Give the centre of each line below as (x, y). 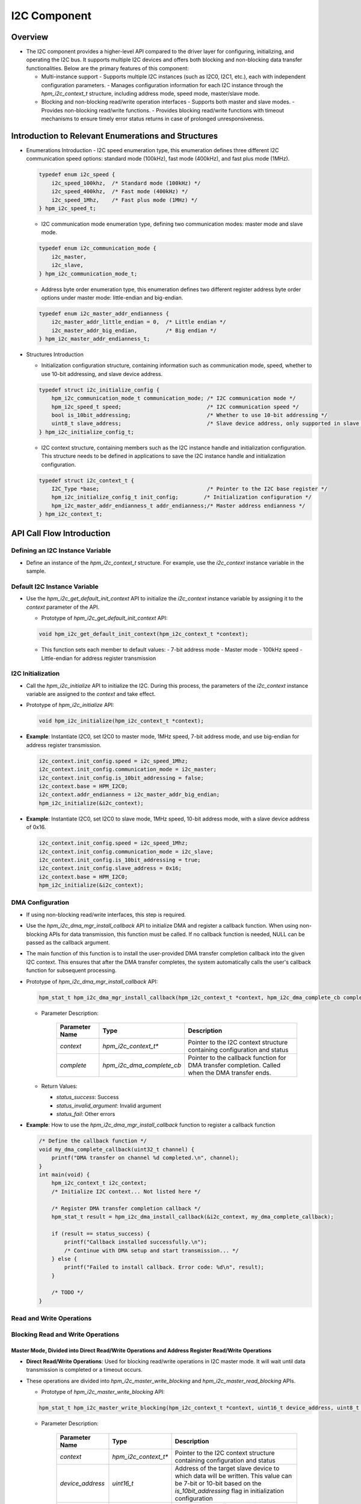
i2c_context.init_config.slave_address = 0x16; (110, 868)
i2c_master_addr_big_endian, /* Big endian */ (134, 330)
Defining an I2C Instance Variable (61, 550)
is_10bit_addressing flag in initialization (229, 1491)
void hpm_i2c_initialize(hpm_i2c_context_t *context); (121, 721)
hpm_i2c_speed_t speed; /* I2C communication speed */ (175, 407)
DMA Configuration (40, 902)
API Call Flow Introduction (61, 533)
